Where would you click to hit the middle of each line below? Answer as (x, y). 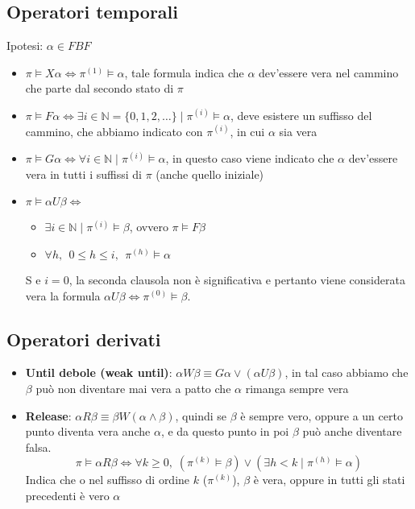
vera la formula (63, 295)
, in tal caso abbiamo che (347, 372)
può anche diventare (352, 431)
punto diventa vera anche (88, 431)
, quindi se (201, 415)
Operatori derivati (84, 339)
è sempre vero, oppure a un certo (322, 415)
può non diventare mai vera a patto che (133, 388)
